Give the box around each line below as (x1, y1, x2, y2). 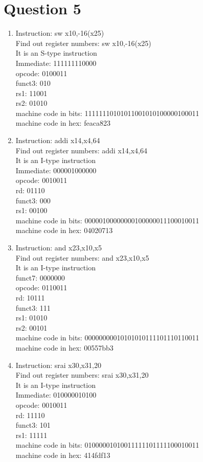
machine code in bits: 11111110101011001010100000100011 (15, 107, 199, 118)
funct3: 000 (15, 195, 51, 205)
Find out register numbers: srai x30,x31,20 (15, 369, 149, 380)
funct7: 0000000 (15, 272, 65, 283)
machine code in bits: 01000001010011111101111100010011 (15, 440, 199, 450)
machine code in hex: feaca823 (15, 118, 110, 128)
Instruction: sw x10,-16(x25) (15, 28, 104, 38)
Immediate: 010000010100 (15, 389, 97, 400)
